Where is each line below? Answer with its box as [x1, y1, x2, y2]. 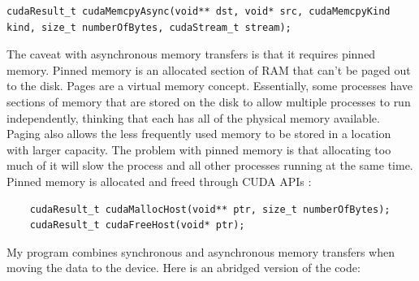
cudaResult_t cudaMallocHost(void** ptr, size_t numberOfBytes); [29, 203, 391, 215]
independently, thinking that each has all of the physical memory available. [6, 109, 380, 126]
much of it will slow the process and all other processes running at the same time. [6, 157, 413, 174]
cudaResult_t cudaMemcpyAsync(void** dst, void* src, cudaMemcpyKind [6, 6, 391, 17]
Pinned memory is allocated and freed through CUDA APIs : [6, 172, 312, 189]
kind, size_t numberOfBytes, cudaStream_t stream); [6, 21, 292, 33]
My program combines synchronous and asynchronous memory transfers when [6, 243, 395, 260]
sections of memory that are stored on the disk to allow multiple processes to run [6, 93, 411, 110]
